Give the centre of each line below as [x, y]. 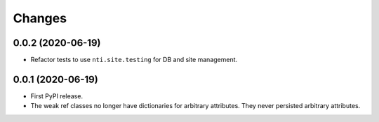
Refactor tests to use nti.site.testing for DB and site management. [134, 60]
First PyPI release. [57, 96]
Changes [40, 18]
